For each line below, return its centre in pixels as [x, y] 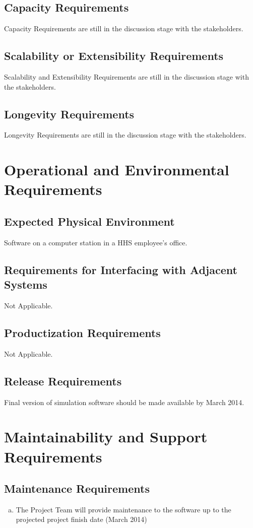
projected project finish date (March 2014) [81, 519]
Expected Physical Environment [89, 221]
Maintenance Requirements [77, 488]
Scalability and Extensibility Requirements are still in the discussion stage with [126, 77]
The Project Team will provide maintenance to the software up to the [123, 509]
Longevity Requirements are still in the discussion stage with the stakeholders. [125, 135]
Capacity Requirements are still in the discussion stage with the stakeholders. [124, 28]
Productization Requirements [82, 332]
